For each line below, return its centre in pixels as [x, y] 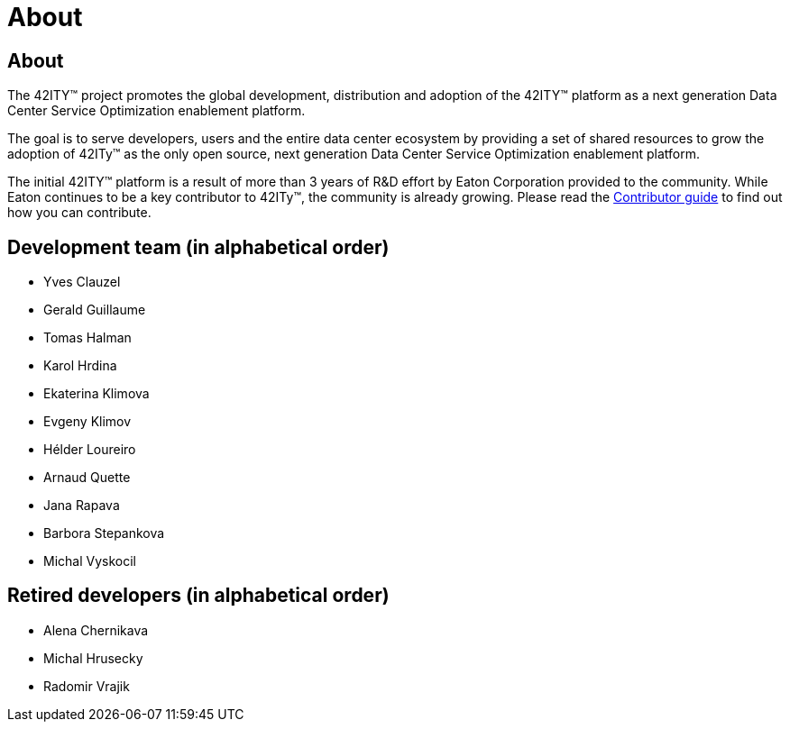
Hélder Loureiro [90, 450]
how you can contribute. [79, 213]
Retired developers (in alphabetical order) [198, 596]
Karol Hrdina [80, 366]
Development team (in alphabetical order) [198, 247]
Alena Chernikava [96, 630]
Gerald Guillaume [95, 310]
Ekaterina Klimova [96, 394]
